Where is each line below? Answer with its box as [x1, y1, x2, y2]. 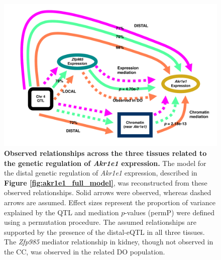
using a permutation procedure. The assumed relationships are [4, 217, 196, 227]
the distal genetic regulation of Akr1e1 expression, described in [4, 167, 197, 178]
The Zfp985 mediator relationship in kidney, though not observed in [4, 236, 213, 247]
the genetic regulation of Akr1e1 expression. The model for [4, 157, 206, 168]
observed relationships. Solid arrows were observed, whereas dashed [4, 187, 211, 198]
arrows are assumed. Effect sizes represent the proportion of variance [4, 197, 215, 207]
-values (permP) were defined [125, 207, 215, 217]
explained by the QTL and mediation [4, 207, 119, 217]
